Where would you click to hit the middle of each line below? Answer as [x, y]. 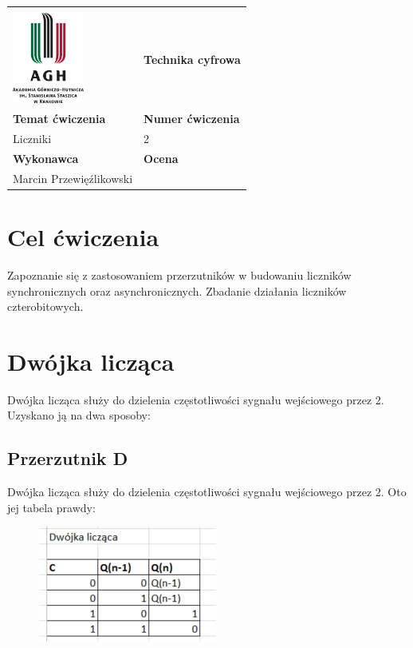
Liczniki [32, 139]
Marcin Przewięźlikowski [73, 178]
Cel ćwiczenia [83, 237]
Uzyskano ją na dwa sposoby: [79, 415]
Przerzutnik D [68, 458]
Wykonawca [46, 158]
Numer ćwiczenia [192, 119]
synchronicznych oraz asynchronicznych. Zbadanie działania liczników [177, 290]
